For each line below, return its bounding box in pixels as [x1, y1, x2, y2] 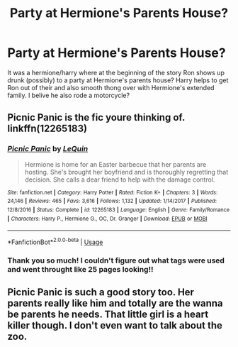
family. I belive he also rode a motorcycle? [7, 91, 130, 99]
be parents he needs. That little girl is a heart [7, 309, 209, 321]
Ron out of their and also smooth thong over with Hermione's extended [7, 83, 215, 92]
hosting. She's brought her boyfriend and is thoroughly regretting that [24, 167, 229, 176]
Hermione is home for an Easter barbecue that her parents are [24, 160, 207, 168]
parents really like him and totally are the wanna [7, 297, 223, 309]
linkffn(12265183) [7, 123, 87, 135]
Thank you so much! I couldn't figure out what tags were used [7, 255, 225, 265]
